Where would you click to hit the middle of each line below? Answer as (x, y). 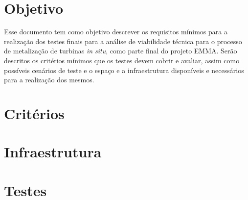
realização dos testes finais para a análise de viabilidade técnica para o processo (123, 41)
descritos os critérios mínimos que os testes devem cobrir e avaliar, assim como (122, 60)
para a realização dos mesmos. (49, 80)
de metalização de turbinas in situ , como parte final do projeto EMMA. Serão (121, 51)
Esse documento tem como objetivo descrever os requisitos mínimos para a (116, 32)
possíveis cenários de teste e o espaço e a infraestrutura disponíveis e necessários (124, 70)
